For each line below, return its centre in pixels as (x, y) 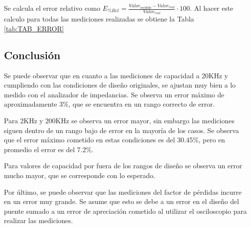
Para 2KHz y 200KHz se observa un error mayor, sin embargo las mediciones (119, 120)
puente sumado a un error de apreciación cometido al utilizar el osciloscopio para (125, 211)
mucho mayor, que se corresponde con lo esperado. (80, 175)
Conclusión (32, 55)
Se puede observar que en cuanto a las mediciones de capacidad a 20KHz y (116, 75)
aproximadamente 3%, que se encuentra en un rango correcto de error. (109, 104)
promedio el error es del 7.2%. (49, 149)
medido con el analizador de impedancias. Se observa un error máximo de (114, 94)
